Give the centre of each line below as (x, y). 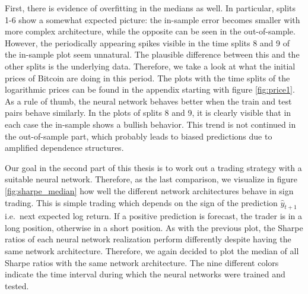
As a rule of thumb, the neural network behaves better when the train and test (148, 101)
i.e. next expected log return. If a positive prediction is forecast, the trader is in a (154, 216)
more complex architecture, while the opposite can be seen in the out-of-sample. (150, 31)
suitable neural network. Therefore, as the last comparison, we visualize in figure (151, 179)
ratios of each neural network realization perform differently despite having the (148, 239)
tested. (17, 285)
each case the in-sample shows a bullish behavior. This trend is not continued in (150, 124)
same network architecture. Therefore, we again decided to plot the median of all (152, 251)
